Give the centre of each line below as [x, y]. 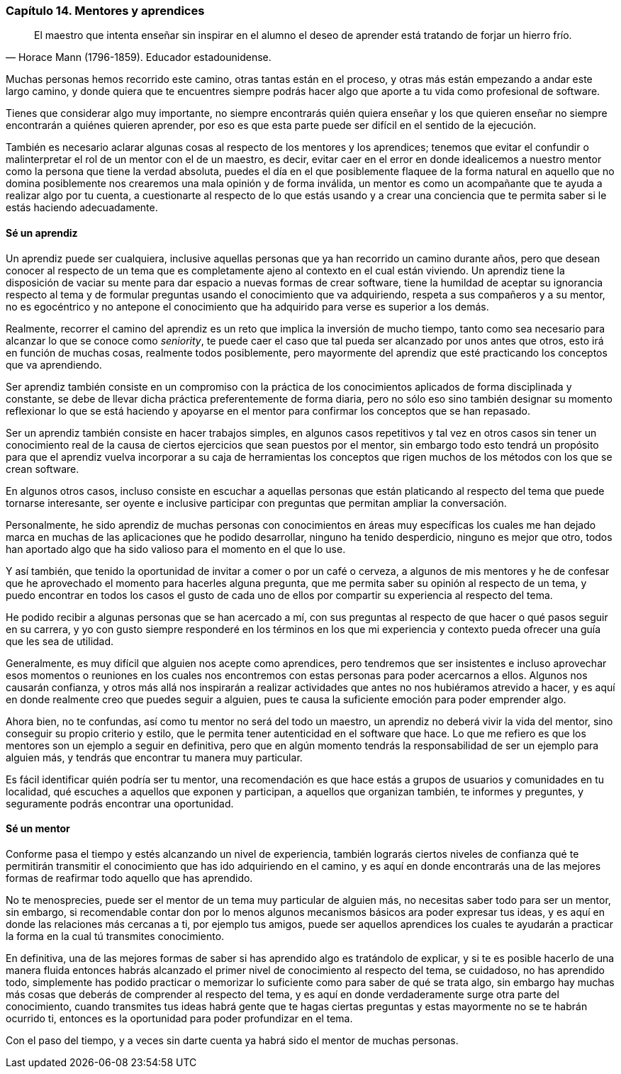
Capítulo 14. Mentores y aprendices [105, 11]
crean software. [43, 469]
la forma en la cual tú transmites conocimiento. [115, 936]
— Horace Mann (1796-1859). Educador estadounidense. [139, 57]
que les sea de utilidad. [60, 641]
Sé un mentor [38, 829]
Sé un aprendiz [42, 233]
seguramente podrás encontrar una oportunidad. [120, 803]
